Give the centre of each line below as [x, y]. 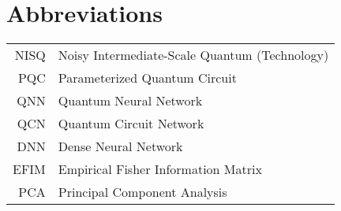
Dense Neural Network [120, 146]
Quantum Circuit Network [131, 124]
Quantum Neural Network [130, 101]
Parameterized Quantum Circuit [147, 78]
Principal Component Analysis [142, 192]
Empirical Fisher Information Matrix [160, 169]
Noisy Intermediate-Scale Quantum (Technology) [193, 55]
